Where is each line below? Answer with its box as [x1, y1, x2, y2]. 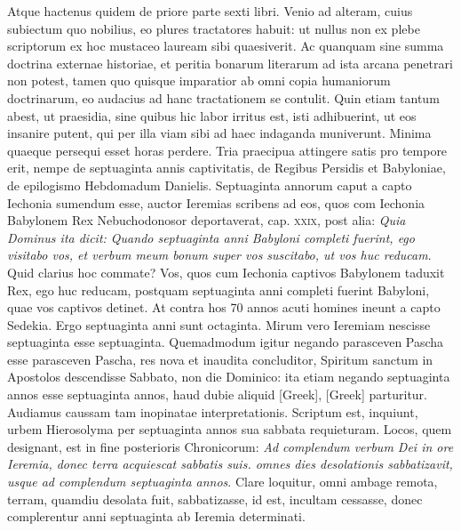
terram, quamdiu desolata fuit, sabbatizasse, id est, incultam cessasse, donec [7, 489, 423, 508]
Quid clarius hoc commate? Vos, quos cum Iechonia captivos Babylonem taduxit [7, 262, 445, 281]
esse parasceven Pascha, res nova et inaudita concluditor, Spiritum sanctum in [7, 350, 433, 368]
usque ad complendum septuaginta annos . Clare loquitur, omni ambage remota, [7, 472, 438, 491]
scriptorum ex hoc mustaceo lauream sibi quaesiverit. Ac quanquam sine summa [7, 36, 444, 55]
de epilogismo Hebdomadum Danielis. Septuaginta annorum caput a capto [7, 175, 412, 194]
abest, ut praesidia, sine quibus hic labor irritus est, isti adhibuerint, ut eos [7, 106, 417, 125]
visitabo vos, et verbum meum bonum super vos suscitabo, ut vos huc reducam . [7, 245, 432, 264]
